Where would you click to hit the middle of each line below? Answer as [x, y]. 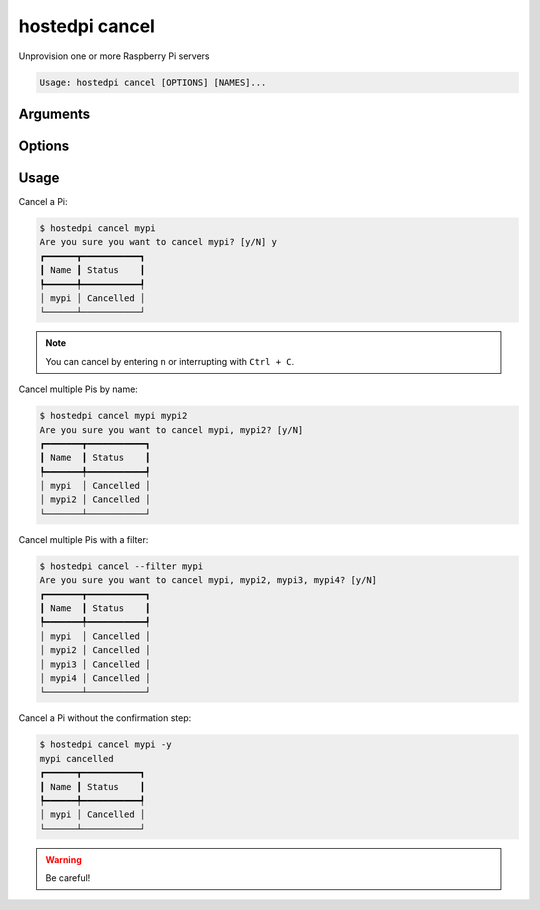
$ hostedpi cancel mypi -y [105, 744]
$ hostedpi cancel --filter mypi [121, 566]
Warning [63, 859]
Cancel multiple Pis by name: [78, 389]
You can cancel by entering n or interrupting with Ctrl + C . [170, 361]
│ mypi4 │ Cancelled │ [95, 678]
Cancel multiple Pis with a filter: [83, 539]
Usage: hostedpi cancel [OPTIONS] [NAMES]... [153, 82]
